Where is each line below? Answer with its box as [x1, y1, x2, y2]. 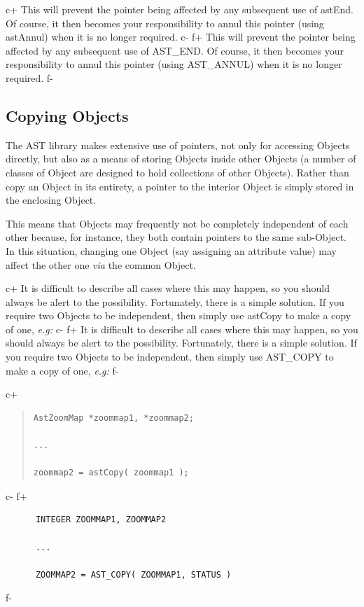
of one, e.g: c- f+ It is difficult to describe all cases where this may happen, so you [6, 321, 358, 336]
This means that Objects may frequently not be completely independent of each [6, 216, 349, 230]
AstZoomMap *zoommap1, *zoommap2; [33, 412, 194, 423]
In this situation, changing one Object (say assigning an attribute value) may [6, 243, 337, 258]
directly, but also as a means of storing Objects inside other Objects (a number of [6, 151, 356, 166]
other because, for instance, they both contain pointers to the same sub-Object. [6, 230, 347, 244]
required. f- [6, 70, 53, 85]
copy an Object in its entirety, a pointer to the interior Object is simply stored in [6, 179, 354, 193]
